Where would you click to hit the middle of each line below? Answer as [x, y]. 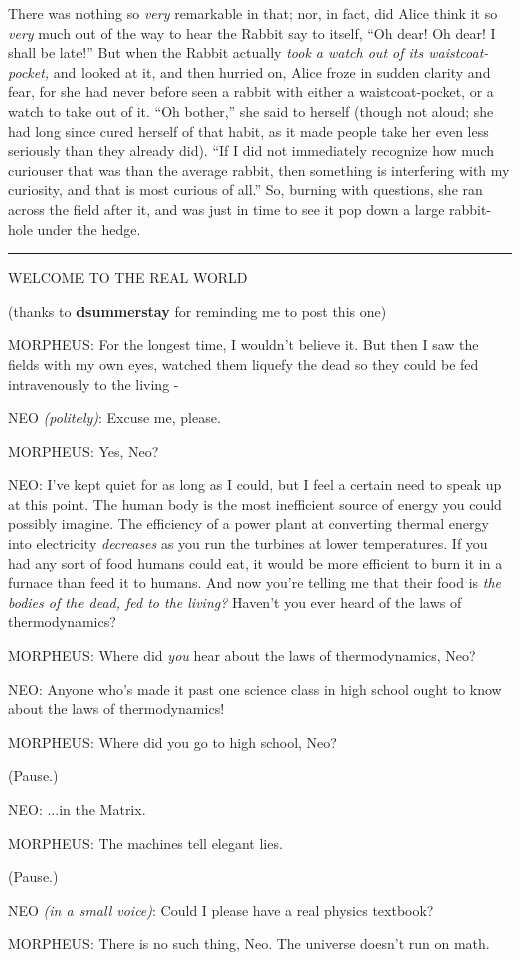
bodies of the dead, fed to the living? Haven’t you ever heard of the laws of [235, 601]
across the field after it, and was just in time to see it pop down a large [226, 208]
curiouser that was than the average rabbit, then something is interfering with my [259, 169]
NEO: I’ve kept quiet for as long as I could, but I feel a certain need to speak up [255, 484]
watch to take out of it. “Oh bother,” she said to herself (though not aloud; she [251, 110]
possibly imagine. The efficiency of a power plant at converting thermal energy [248, 523]
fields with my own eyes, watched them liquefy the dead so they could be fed [243, 363]
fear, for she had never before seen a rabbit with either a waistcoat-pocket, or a [251, 91]
